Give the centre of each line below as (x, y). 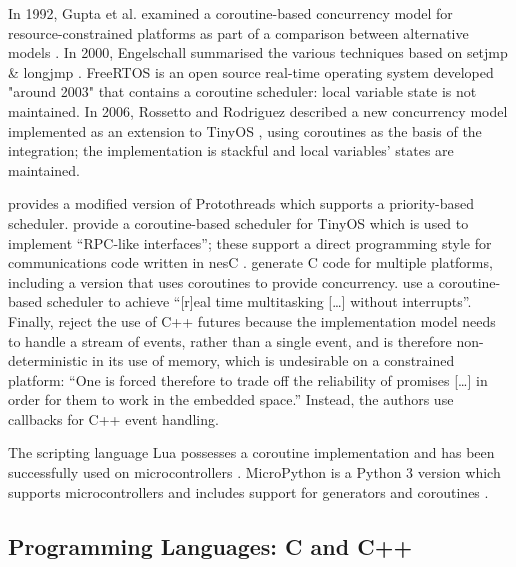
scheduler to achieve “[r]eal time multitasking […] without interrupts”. (259, 301)
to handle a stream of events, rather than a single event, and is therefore (230, 340)
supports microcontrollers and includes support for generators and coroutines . (248, 491)
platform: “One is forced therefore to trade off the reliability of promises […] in (248, 379)
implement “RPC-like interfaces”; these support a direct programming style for (250, 242)
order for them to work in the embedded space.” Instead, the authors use (231, 399)
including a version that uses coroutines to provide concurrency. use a (221, 281)
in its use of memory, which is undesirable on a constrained (273, 360)
